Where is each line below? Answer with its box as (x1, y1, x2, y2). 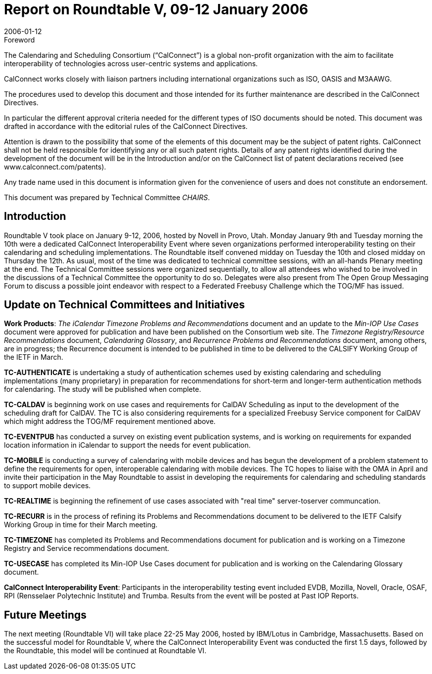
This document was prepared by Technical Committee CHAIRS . (4, 193, 210, 202)
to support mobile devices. (4, 481, 91, 490)
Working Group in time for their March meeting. (4, 520, 158, 529)
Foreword (4, 35, 35, 44)
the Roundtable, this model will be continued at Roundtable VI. (4, 646, 207, 655)
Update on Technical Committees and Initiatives (4, 298, 245, 311)
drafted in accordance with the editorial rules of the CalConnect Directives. (4, 122, 248, 130)
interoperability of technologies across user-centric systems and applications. (4, 59, 258, 68)
